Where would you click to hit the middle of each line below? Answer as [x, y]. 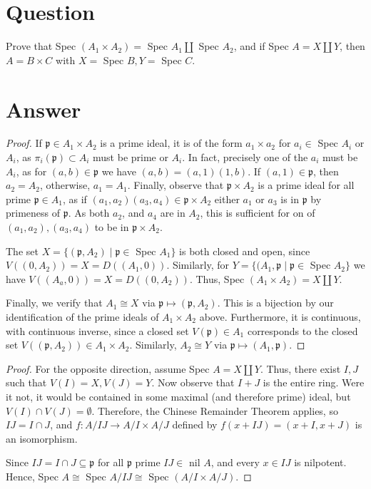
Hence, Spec [32, 476]
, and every [235, 462]
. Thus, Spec [217, 278]
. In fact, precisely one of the [245, 157]
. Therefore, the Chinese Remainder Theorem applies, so [215, 410]
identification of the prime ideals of [82, 316]
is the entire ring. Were [314, 382]
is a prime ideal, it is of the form [171, 143]
